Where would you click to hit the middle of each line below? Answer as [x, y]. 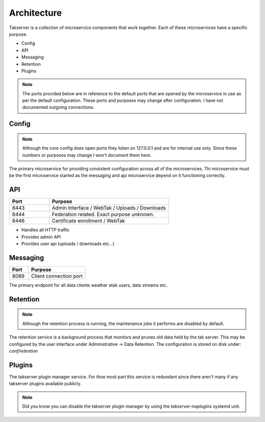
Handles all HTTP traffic [45, 230]
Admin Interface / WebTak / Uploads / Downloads [109, 208]
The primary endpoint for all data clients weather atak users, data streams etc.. [89, 285]
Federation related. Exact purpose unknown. [103, 214]
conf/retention [24, 351]
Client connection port [57, 276]
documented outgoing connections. [58, 107]
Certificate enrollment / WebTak [88, 221]
